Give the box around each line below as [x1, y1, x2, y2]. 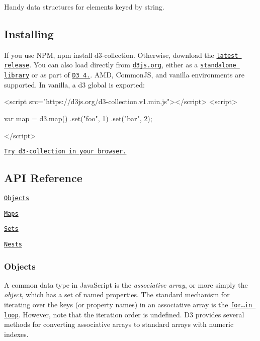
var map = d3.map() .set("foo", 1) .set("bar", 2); [4, 113, 152, 123]
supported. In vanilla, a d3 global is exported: [4, 79, 145, 90]
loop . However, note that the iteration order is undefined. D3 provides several [4, 309, 244, 319]
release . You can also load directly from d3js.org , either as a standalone [4, 59, 236, 70]
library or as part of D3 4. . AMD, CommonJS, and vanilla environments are [4, 69, 244, 80]
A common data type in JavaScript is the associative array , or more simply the [4, 279, 248, 290]
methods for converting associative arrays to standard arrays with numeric [4, 319, 234, 329]
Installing [4, 26, 54, 41]
